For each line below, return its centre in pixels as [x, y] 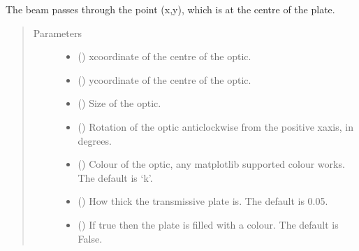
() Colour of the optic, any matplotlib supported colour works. [211, 164]
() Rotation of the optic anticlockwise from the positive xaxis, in [216, 126]
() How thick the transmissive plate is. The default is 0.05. [203, 201]
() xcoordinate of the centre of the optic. [164, 56]
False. [90, 238]
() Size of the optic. [119, 103]
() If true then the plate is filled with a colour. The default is [208, 224]
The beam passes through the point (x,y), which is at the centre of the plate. [170, 9]
